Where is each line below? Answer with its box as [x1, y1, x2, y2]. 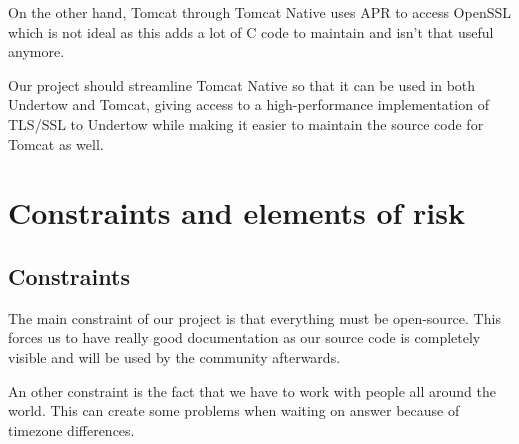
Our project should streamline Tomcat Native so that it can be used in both [8, 74, 476, 95]
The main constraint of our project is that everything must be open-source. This [8, 307, 501, 328]
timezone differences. [8, 419, 135, 440]
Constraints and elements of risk [8, 192, 465, 233]
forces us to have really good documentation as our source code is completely [8, 327, 481, 348]
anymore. [8, 41, 65, 62]
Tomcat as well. [8, 133, 104, 154]
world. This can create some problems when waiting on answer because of [8, 400, 460, 421]
